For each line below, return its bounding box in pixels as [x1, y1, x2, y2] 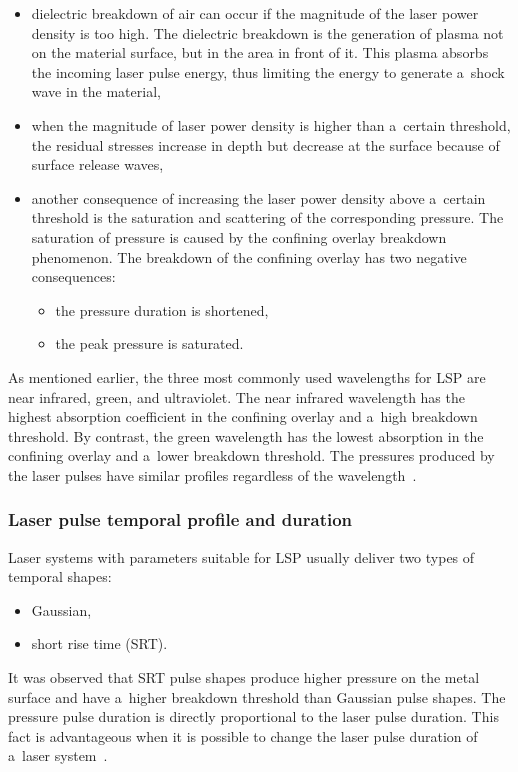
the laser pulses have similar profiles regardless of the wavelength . [8, 464, 417, 485]
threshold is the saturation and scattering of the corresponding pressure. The [31, 207, 504, 228]
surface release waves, [31, 154, 164, 175]
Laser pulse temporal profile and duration [8, 507, 353, 532]
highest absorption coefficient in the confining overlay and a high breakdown [8, 406, 478, 427]
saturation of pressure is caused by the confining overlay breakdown [31, 226, 447, 247]
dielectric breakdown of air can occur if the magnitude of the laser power [31, 3, 479, 23]
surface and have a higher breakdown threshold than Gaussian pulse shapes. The [8, 686, 506, 707]
